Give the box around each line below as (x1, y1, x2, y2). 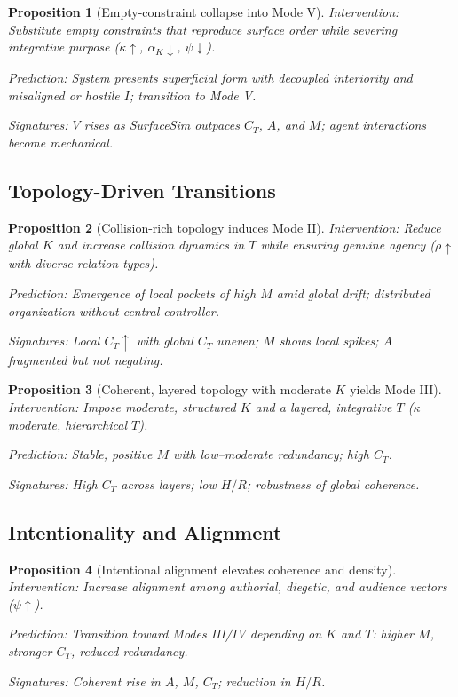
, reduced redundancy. (70, 641, 188, 660)
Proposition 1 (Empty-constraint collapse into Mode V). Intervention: (8, 3, 399, 20)
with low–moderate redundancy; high (173, 445, 369, 463)
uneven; (217, 331, 259, 350)
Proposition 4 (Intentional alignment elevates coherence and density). (8, 559, 397, 578)
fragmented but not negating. (8, 350, 163, 368)
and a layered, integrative (255, 398, 392, 416)
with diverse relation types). (8, 254, 159, 273)
